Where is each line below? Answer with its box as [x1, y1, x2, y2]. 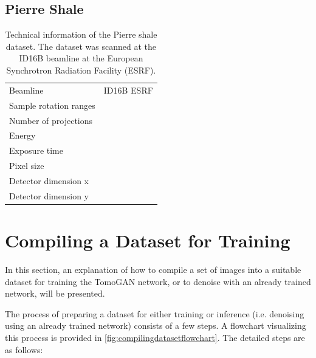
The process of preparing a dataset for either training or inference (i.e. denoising [5, 307, 304, 320]
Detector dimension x [9, 174, 89, 187]
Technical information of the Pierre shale [5, 28, 157, 41]
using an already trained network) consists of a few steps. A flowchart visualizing [5, 319, 306, 332]
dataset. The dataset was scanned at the [5, 40, 157, 52]
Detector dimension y [9, 189, 89, 202]
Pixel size [9, 159, 44, 172]
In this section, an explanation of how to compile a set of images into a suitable [5, 263, 301, 275]
